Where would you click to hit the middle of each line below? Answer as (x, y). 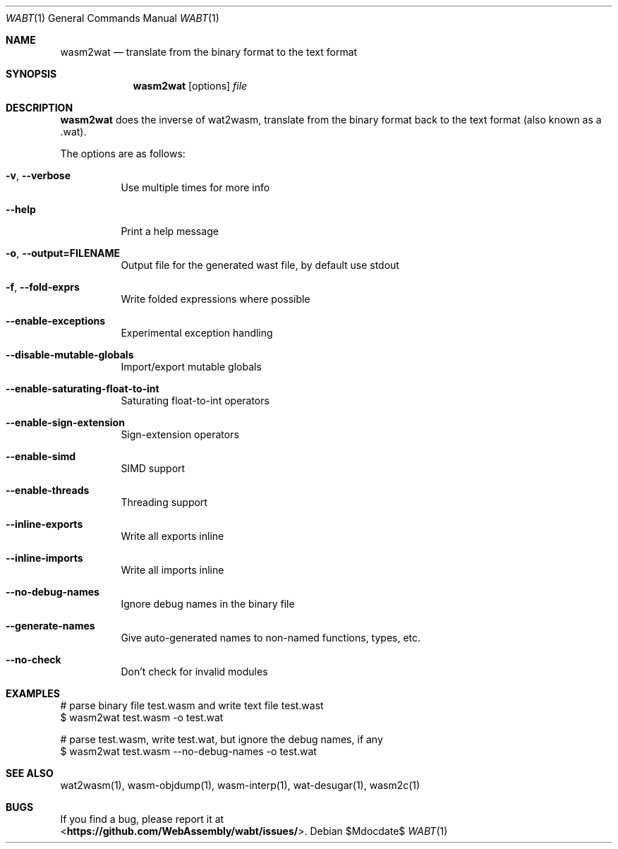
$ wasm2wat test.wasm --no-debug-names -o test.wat (188, 751)
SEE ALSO (30, 773)
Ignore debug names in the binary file (208, 604)
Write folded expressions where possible (216, 299)
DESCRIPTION (40, 108)
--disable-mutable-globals (70, 355)
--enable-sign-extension (65, 422)
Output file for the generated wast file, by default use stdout (260, 265)
